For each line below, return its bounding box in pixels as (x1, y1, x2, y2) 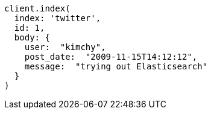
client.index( (4, 4, 71, 13)
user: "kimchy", (24, 42, 106, 52)
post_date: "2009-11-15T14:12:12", (24, 52, 198, 62)
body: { (14, 33, 50, 42)
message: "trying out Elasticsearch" (24, 62, 208, 71)
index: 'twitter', (14, 13, 101, 23)
